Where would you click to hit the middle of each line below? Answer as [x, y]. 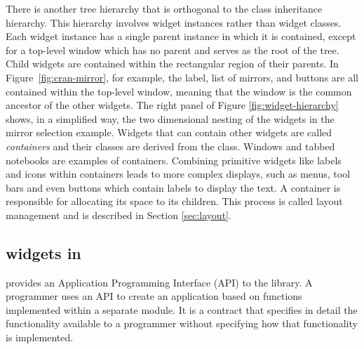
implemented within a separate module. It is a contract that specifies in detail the [182, 309]
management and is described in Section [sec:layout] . [119, 215]
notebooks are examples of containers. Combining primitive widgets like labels [174, 160]
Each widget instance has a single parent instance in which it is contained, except [181, 36]
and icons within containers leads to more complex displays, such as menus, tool [178, 174]
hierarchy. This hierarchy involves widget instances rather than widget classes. [174, 22]
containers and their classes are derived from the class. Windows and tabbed [170, 146]
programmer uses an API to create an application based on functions [154, 296]
